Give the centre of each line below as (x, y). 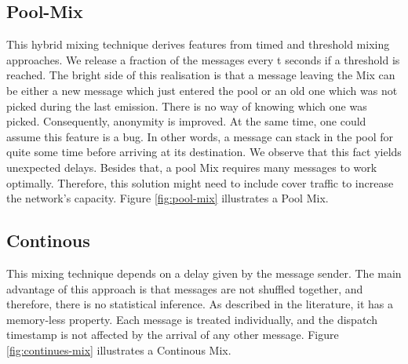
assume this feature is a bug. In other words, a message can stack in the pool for (200, 136)
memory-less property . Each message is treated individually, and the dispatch (192, 319)
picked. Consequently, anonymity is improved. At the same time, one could (186, 121)
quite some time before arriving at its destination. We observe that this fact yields (204, 152)
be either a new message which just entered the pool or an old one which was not (202, 90)
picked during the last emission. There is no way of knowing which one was (187, 106)
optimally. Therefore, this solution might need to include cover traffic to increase (200, 182)
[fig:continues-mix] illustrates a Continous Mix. (119, 349)
